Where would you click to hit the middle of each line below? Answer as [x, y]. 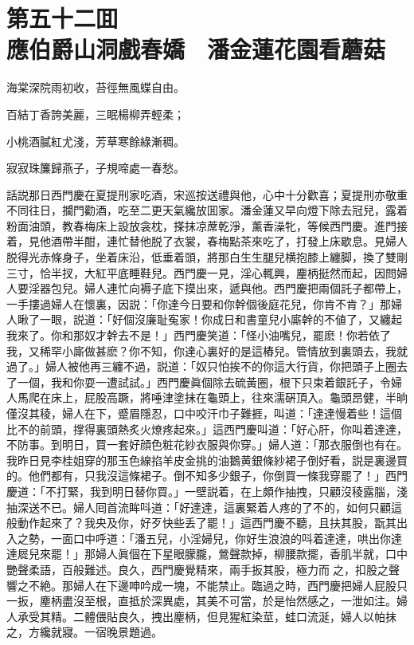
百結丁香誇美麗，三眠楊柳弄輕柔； [96, 114]
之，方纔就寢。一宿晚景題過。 [84, 632]
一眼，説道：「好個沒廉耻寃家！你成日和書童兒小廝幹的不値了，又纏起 [221, 319]
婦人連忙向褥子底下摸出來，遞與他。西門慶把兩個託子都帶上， [246, 288]
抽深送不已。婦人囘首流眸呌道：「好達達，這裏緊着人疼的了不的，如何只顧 [199, 507]
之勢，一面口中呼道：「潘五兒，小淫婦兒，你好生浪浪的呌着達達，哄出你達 [209, 538]
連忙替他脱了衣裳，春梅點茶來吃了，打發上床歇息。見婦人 [257, 241]
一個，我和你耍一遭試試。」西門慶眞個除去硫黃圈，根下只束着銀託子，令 [204, 381]
